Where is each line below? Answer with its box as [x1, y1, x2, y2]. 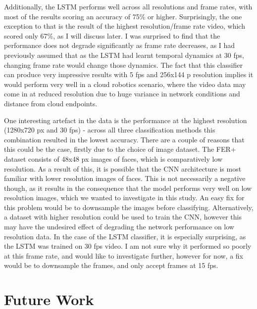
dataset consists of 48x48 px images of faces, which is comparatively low [4, 153, 223, 164]
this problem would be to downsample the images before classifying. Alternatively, [4, 202, 254, 212]
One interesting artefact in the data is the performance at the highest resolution [4, 115, 247, 125]
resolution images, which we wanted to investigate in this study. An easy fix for [4, 192, 245, 203]
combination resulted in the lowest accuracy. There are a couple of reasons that [4, 134, 245, 144]
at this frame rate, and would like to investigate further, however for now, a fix [4, 250, 243, 261]
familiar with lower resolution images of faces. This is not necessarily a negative [4, 173, 246, 183]
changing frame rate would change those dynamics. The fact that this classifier [4, 59, 243, 70]
